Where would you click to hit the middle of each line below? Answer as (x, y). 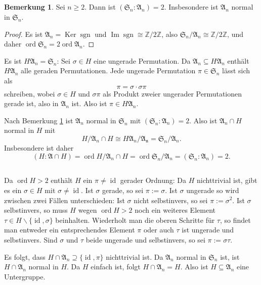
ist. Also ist (89, 103)
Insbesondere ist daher (39, 148)
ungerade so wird (213, 190)
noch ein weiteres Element (175, 210)
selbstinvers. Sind (31, 239)
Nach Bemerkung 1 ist (39, 120)
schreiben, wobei (30, 93)
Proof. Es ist (24, 34)
